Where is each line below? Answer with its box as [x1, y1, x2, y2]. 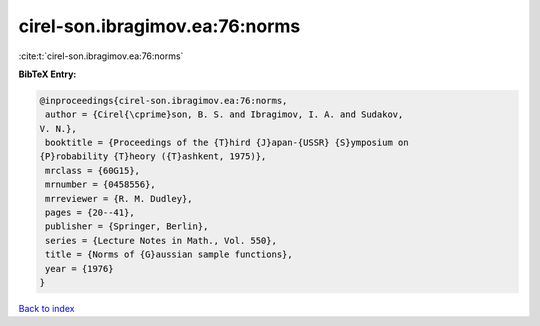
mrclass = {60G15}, [45, 165, 140, 176]
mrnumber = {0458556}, [45, 179, 157, 190]
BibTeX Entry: [18, 68, 77, 80]
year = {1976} [45, 263, 114, 274]
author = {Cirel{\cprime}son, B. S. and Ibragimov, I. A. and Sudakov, [45, 109, 404, 120]
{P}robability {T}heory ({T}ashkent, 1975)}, [39, 151, 267, 162]
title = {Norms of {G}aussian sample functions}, [45, 249, 294, 260]
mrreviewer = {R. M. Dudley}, [45, 193, 194, 204]
